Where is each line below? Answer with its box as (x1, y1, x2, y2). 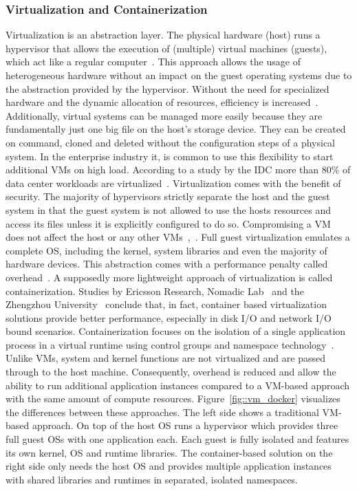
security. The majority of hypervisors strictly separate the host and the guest (6, 189, 330, 204)
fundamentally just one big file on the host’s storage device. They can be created (6, 122, 346, 136)
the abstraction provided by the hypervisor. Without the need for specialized (6, 81, 329, 96)
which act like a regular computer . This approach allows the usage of (6, 54, 301, 69)
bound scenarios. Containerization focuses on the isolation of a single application (6, 324, 346, 338)
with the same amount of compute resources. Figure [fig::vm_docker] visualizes (6, 391, 340, 406)
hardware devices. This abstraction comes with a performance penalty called (6, 257, 328, 271)
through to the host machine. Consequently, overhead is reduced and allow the (6, 364, 336, 379)
